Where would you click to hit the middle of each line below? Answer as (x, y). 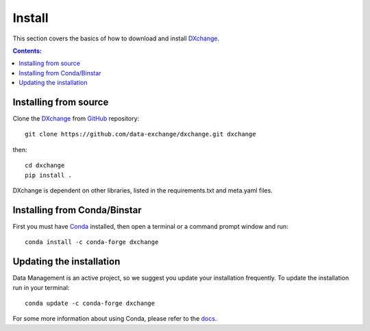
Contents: (27, 51)
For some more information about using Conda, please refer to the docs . (115, 319)
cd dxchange (45, 165)
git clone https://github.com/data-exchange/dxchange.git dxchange (140, 134)
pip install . (48, 175)
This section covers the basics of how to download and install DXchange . (116, 38)
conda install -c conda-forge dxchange (92, 242)
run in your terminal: (41, 287)
